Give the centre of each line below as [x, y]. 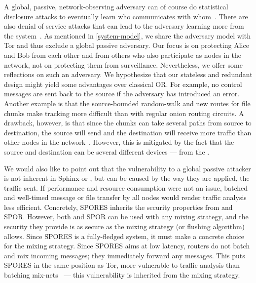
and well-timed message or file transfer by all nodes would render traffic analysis [125, 197]
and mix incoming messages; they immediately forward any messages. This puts [125, 255]
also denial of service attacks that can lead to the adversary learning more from [124, 26]
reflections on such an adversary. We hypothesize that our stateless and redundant [128, 74]
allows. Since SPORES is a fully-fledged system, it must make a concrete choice [124, 236]
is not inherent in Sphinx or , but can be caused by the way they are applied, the [127, 178]
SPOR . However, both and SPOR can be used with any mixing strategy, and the [126, 217]
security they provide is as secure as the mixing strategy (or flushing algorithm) [125, 226]
